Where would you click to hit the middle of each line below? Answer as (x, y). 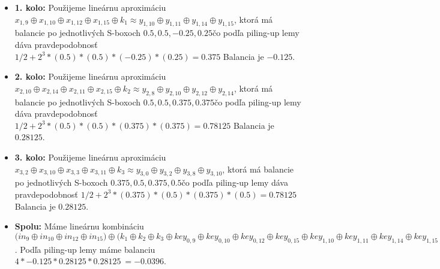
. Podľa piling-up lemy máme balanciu (85, 249)
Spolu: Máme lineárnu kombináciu (79, 226)
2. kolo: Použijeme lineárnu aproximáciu (90, 76)
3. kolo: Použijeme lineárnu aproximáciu (90, 157)
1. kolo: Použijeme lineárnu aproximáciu (90, 7)
